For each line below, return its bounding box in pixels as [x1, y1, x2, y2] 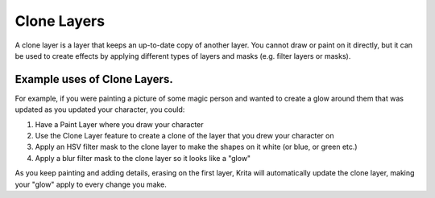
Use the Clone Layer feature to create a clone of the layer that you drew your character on [35, 131, 334, 141]
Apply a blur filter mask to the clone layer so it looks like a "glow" [35, 153, 251, 163]
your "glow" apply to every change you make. [14, 179, 167, 189]
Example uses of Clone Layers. [14, 72, 173, 86]
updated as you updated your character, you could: [14, 105, 185, 114]
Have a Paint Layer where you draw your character [35, 119, 205, 129]
